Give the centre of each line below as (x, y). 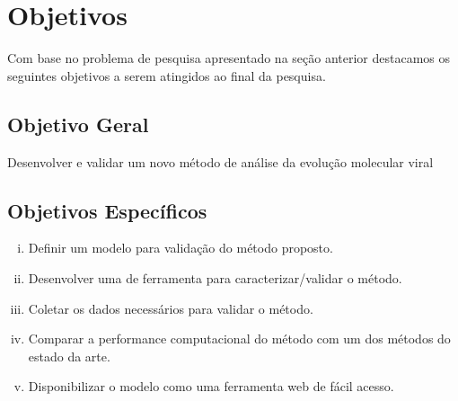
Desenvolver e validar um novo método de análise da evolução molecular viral (220, 161)
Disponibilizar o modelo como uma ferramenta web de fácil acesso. (211, 386)
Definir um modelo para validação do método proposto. (181, 248)
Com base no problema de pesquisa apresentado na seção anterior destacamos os (229, 58)
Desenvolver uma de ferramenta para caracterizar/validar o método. (215, 277)
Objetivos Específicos (107, 210)
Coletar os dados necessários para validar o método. (171, 308)
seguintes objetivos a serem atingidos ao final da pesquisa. (167, 75)
